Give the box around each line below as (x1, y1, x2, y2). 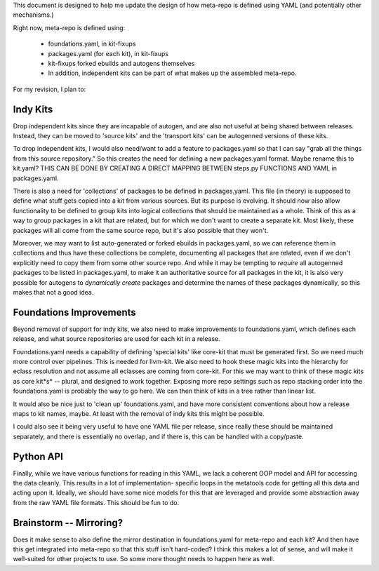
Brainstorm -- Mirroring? (13, 516, 124, 529)
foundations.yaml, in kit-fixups (48, 39, 136, 48)
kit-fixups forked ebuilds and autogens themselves (48, 59, 196, 67)
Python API (13, 450, 63, 462)
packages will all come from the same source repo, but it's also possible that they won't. (13, 226, 269, 234)
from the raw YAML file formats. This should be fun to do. (13, 498, 179, 506)
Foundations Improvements (13, 306, 136, 318)
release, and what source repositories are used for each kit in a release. (13, 335, 220, 343)
